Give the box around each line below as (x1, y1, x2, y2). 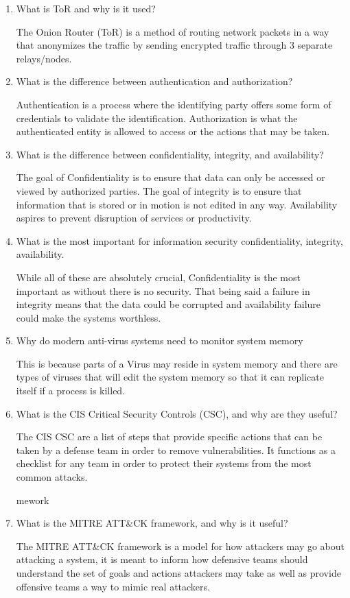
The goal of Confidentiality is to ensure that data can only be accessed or (16, 170, 325, 184)
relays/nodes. (16, 51, 72, 65)
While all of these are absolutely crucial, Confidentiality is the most (16, 270, 301, 284)
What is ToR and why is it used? (16, 1, 156, 15)
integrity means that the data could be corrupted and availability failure (16, 297, 321, 311)
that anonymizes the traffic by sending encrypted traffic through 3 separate (16, 38, 333, 52)
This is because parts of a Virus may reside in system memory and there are (16, 356, 338, 370)
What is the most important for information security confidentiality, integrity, (16, 233, 343, 248)
